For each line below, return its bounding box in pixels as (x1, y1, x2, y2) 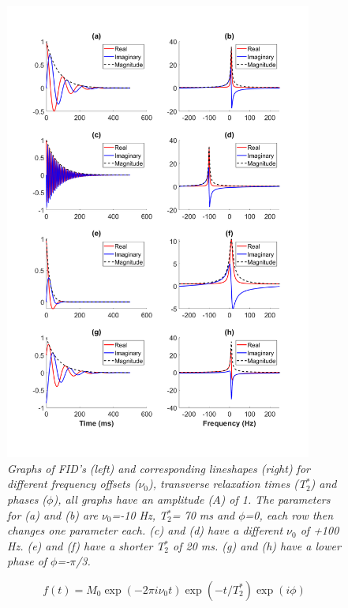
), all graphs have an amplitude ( (53, 491, 213, 508)
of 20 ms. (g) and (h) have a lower (173, 537, 341, 554)
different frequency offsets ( (7, 475, 139, 492)
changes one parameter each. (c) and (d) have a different (7, 522, 283, 539)
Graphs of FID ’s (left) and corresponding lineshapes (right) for (7, 460, 310, 476)
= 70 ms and (171, 506, 235, 523)
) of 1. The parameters (220, 491, 331, 508)
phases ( (7, 491, 47, 508)
